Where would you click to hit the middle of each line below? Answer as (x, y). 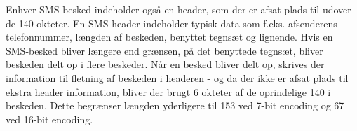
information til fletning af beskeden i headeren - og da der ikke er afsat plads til (177, 77)
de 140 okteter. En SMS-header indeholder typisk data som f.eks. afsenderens (171, 23)
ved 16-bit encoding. (49, 119)
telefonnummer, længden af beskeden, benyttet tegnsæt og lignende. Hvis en (169, 37)
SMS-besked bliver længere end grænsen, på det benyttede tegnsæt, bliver (164, 50)
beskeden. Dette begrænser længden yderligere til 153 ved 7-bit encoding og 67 (175, 105)
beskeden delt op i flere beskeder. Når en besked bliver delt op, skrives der (165, 64)
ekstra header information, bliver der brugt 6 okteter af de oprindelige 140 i (168, 91)
